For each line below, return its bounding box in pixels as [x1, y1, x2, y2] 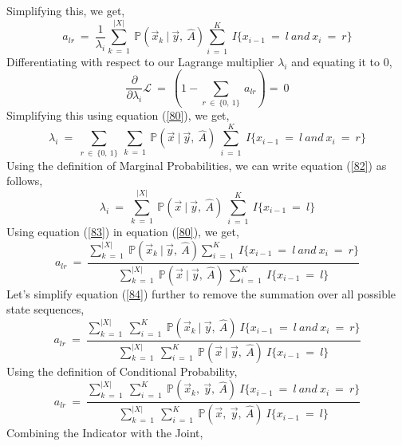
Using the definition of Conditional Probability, [6, 362, 238, 379]
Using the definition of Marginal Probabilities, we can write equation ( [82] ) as [6, 156, 387, 173]
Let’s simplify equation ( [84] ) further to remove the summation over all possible [6, 285, 396, 302]
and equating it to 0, [291, 53, 392, 69]
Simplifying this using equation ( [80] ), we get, [6, 107, 230, 124]
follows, [6, 172, 43, 189]
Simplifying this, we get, [6, 2, 125, 18]
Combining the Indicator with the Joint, [6, 424, 203, 441]
